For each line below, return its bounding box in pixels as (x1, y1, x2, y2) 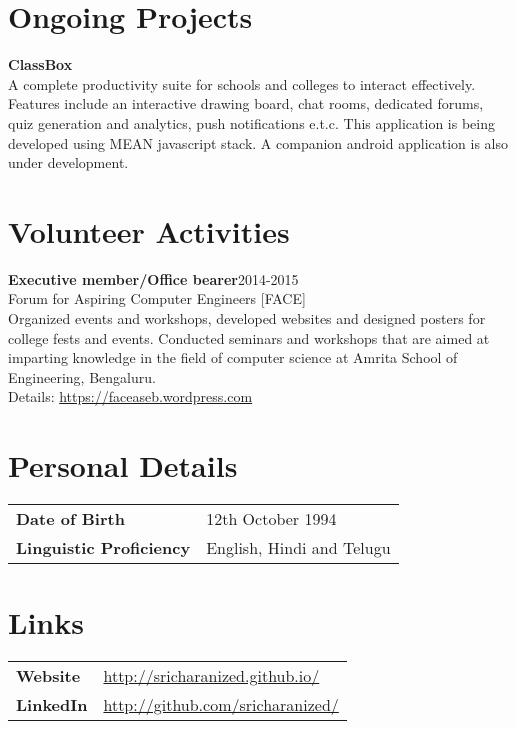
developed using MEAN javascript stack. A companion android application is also (8, 132, 509, 153)
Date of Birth (16, 507, 125, 531)
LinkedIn (16, 693, 88, 717)
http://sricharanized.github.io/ (103, 664, 320, 688)
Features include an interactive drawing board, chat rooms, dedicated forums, (8, 93, 484, 114)
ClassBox (8, 54, 73, 75)
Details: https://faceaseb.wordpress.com (8, 386, 253, 407)
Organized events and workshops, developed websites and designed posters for (8, 308, 486, 328)
